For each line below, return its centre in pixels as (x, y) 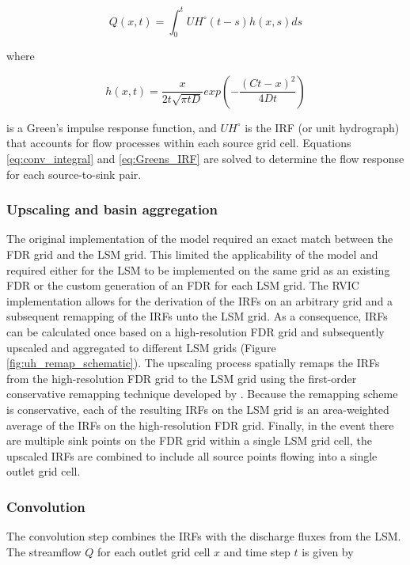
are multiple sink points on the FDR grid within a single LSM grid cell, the (189, 440)
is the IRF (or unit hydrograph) (322, 127)
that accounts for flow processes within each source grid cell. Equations (179, 143)
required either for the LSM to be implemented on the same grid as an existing (198, 269)
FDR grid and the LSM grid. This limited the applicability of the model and (192, 254)
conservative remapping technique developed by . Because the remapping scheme (202, 394)
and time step (257, 551)
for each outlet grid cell (154, 551)
